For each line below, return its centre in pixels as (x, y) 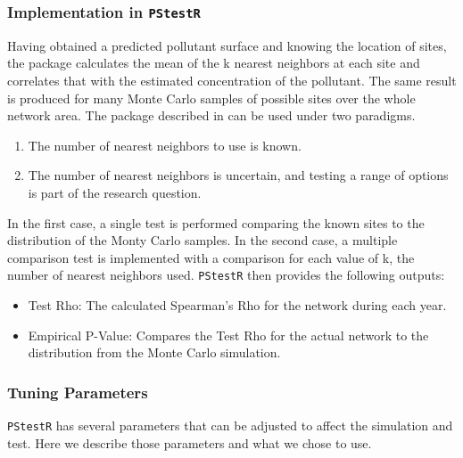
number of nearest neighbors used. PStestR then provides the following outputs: (226, 275)
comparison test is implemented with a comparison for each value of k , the (211, 257)
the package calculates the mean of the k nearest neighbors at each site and (214, 63)
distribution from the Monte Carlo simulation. (154, 352)
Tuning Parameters (78, 392)
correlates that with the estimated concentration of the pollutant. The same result (232, 80)
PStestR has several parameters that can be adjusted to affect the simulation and (230, 425)
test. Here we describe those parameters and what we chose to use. (190, 442)
